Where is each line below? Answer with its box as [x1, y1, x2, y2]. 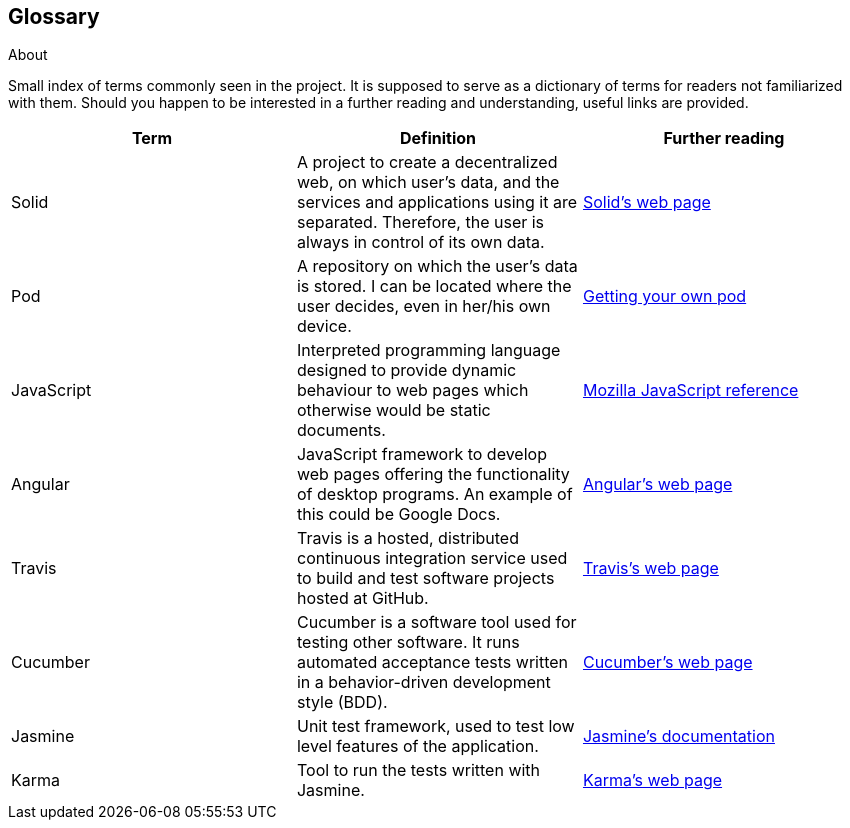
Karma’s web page [582, 770, 723, 791]
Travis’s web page [582, 558, 719, 579]
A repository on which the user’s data [296, 256, 578, 277]
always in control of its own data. [296, 232, 545, 253]
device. [296, 316, 352, 337]
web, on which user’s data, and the [296, 172, 560, 193]
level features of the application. [296, 736, 539, 757]
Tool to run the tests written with [296, 760, 541, 781]
